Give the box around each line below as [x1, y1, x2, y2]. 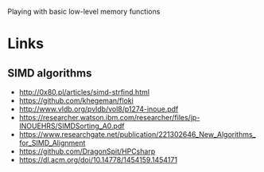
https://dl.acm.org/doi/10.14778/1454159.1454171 [18, 155, 178, 164]
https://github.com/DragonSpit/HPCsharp [18, 147, 156, 156]
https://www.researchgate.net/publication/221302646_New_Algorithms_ [18, 130, 256, 139]
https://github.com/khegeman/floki [18, 96, 134, 105]
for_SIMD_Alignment [18, 139, 86, 147]
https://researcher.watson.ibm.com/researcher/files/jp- [18, 113, 200, 122]
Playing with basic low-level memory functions [7, 7, 161, 16]
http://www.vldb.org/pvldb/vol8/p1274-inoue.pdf [18, 104, 179, 114]
